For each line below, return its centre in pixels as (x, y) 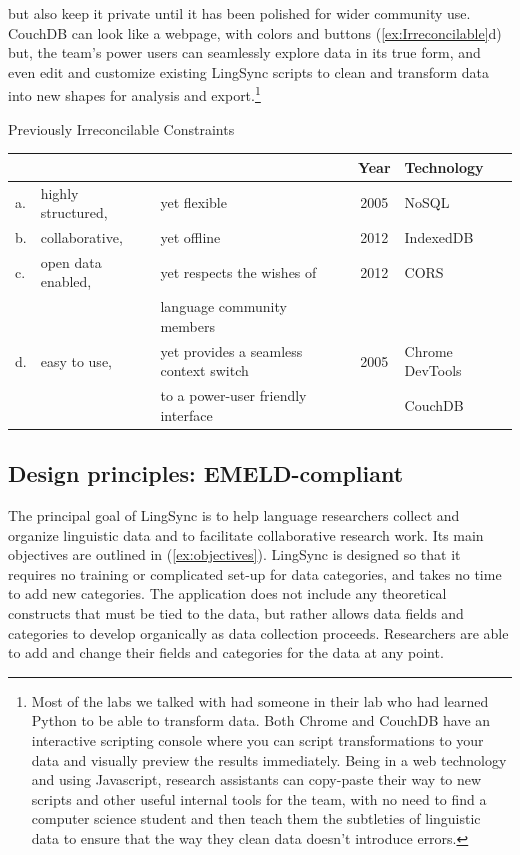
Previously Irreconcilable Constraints (121, 128)
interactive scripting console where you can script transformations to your (257, 739)
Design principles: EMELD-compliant (206, 473)
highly (59, 192)
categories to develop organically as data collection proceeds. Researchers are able (258, 632)
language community (223, 306)
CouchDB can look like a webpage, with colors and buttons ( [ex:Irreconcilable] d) (255, 32)
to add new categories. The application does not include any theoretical (227, 593)
